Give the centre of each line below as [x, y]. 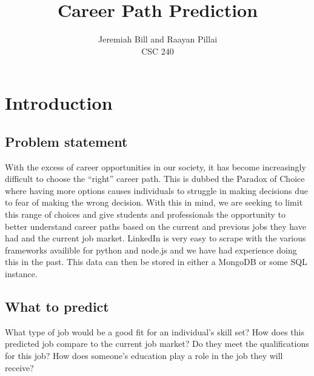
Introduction [59, 103]
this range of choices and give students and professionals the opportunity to [145, 214]
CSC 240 [158, 51]
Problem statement [66, 141]
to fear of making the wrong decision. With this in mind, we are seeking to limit [154, 202]
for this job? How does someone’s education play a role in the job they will [144, 356]
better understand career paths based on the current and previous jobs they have [155, 226]
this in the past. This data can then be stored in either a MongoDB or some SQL [156, 262]
